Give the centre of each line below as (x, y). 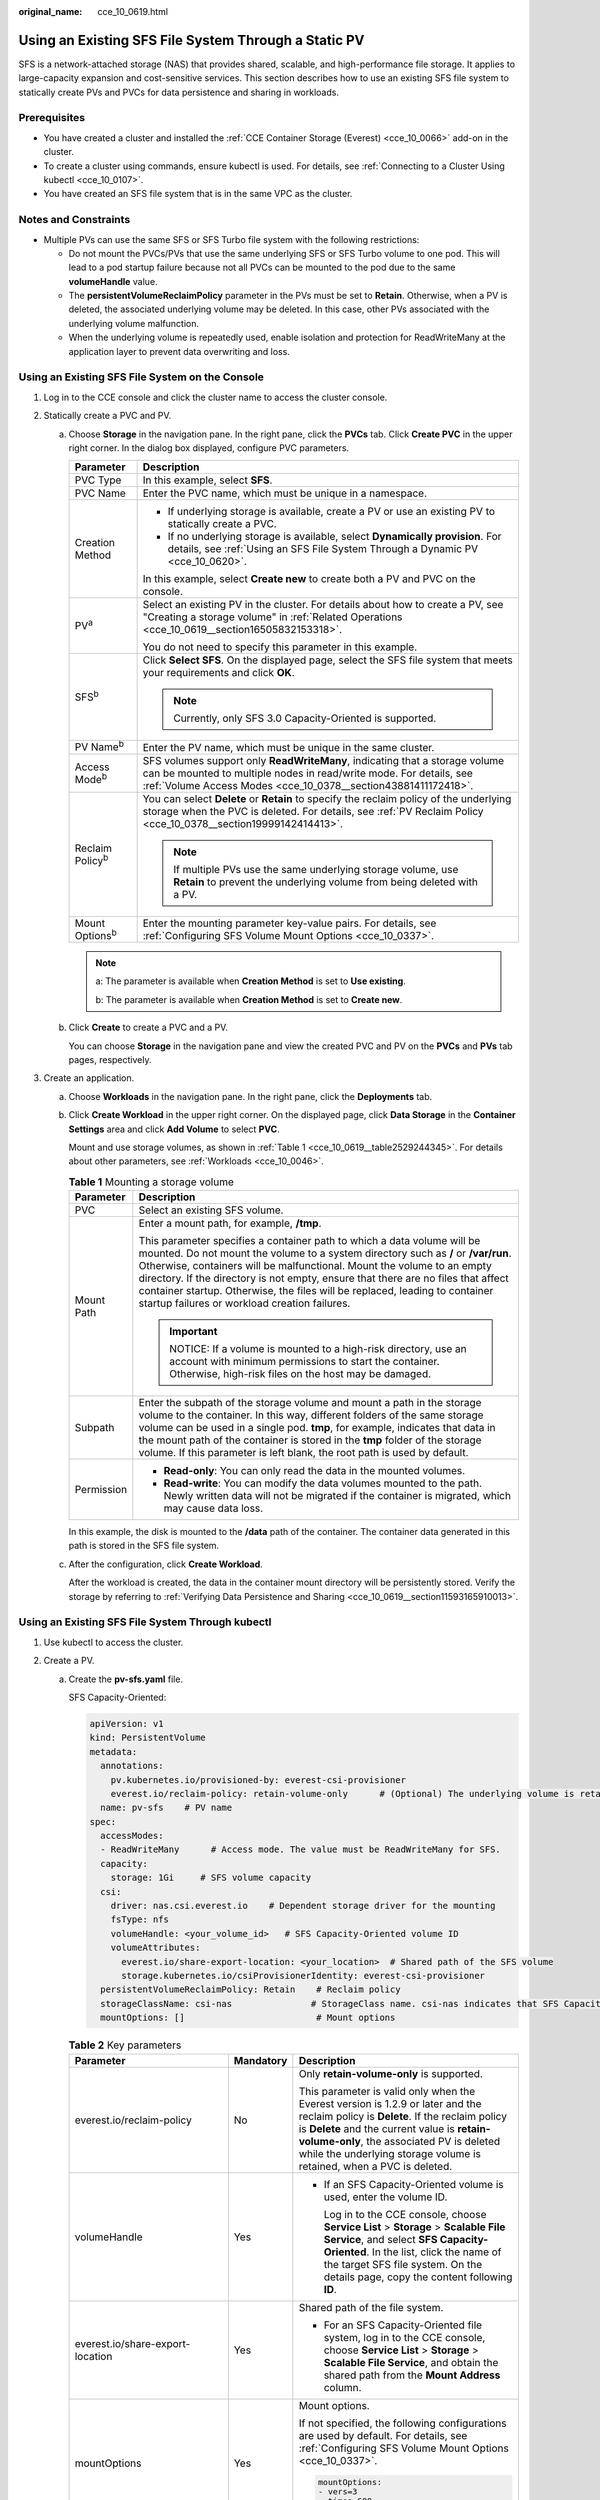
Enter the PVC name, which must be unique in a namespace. (285, 493)
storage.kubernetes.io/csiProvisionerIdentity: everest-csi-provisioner (303, 1975)
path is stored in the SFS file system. (144, 1546)
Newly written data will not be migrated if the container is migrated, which (337, 1496)
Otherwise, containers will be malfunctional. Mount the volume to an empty (315, 1266)
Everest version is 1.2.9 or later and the (390, 2103)
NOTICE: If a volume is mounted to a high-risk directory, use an (318, 1349)
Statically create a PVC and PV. (107, 416)
